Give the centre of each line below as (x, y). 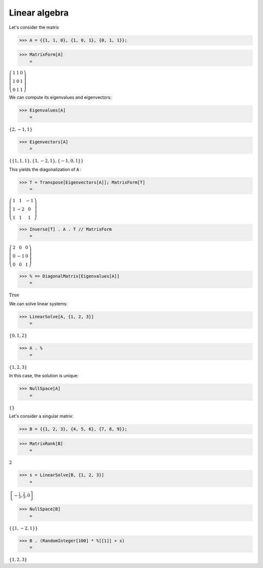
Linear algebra (39, 13)
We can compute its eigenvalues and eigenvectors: (60, 97)
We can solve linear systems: (38, 303)
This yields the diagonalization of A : (45, 170)
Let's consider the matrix (34, 27)
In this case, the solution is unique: (44, 376)
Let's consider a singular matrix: (41, 416)
